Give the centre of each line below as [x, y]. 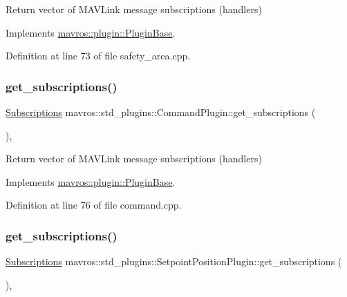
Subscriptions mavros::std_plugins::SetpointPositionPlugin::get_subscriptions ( [174, 261]
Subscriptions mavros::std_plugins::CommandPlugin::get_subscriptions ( [161, 112]
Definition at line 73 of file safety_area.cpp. [98, 56]
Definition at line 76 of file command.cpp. [94, 205]
